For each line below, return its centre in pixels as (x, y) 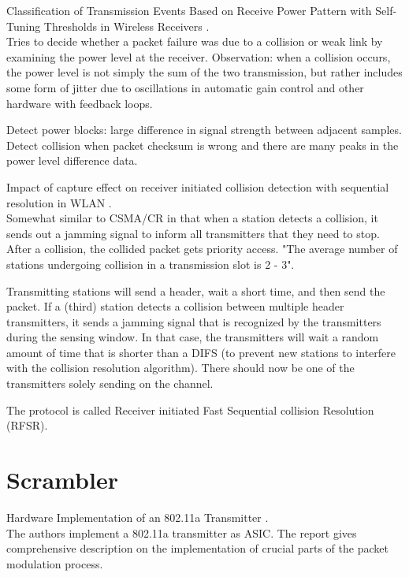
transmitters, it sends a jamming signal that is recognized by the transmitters (194, 321)
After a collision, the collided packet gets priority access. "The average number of (202, 249)
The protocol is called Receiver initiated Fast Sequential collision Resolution (190, 409)
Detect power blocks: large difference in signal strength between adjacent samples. (204, 130)
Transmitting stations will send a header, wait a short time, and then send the (196, 290)
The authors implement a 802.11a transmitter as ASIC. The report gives (182, 532)
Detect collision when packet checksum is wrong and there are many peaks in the (203, 145)
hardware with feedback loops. (80, 103)
